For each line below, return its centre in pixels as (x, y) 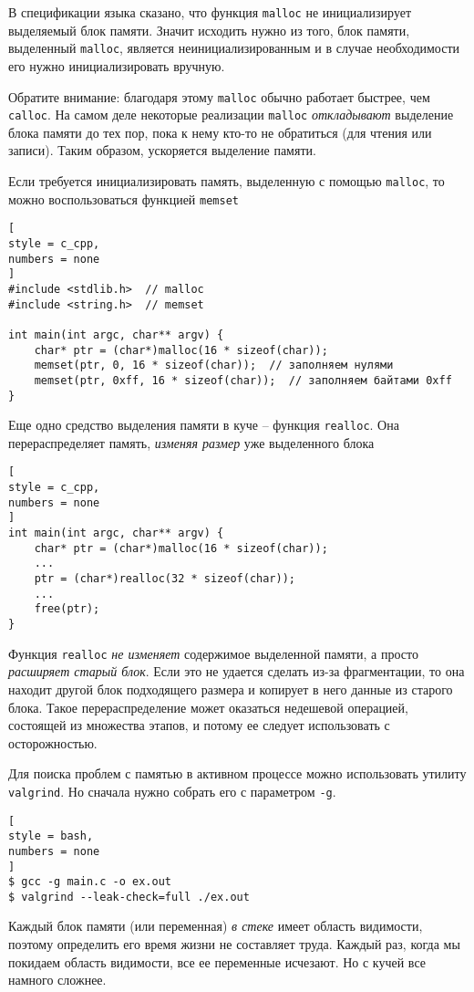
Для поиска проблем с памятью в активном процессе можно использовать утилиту (237, 773)
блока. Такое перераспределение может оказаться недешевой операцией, (208, 707)
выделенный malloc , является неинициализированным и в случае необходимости (234, 48)
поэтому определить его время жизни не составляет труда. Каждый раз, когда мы (234, 944)
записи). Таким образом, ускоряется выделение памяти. (162, 150)
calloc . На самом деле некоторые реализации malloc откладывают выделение (231, 115)
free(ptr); (67, 609)
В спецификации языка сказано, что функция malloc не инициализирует (210, 12)
